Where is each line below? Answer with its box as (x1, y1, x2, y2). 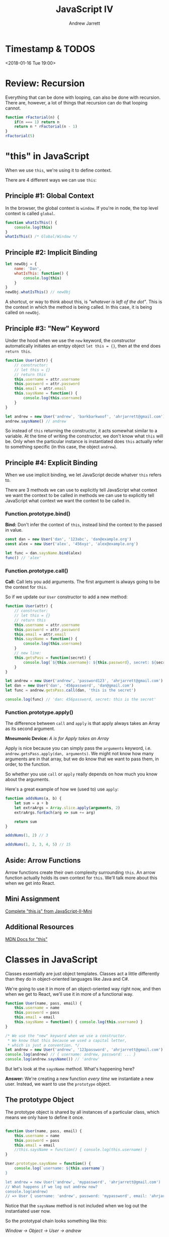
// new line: (14, 651, 42, 656)
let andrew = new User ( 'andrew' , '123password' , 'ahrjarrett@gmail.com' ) (5, 1047, 163, 1052)
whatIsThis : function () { (14, 271, 69, 276)
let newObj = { (5, 261, 37, 267)
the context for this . (5, 584, 48, 590)
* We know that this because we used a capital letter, (7, 1038, 127, 1043)
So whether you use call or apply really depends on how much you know (5, 771, 157, 777)
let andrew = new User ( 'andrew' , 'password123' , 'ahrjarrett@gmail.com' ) (5, 679, 163, 684)
